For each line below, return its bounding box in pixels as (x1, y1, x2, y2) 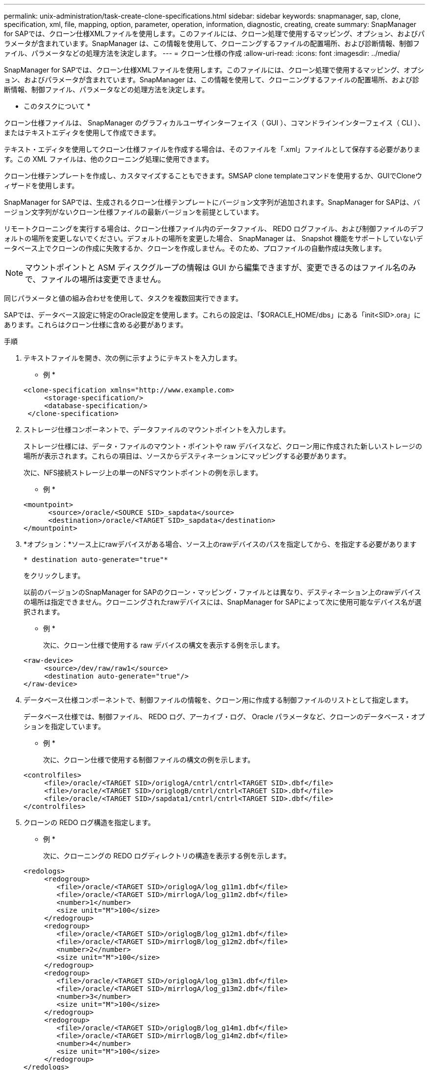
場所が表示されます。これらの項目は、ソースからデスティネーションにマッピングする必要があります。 (24, 452, 351, 460)
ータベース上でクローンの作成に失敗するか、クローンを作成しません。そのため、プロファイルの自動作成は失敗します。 (4, 244, 386, 252)
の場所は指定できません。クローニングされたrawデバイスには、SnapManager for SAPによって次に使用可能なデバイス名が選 (24, 598, 422, 606)
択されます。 (24, 608, 64, 616)
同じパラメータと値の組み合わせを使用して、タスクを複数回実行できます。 (4, 294, 243, 302)
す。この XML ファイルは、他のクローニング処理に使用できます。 (4, 155, 214, 163)
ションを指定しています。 (24, 722, 105, 730)
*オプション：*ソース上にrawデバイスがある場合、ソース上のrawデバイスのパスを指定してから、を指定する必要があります (24, 540, 417, 548)
